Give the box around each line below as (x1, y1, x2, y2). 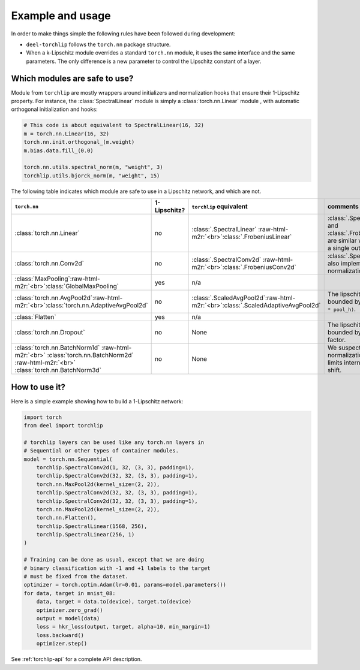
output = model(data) (36, 615, 100, 621)
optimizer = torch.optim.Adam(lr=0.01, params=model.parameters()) (23, 581, 227, 588)
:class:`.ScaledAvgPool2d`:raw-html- (191, 294, 296, 302)
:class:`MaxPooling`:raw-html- (14, 274, 100, 283)
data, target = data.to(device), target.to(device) (36, 598, 192, 605)
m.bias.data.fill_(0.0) (23, 147, 94, 154)
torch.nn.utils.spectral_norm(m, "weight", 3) (23, 164, 163, 171)
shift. (327, 366, 342, 375)
